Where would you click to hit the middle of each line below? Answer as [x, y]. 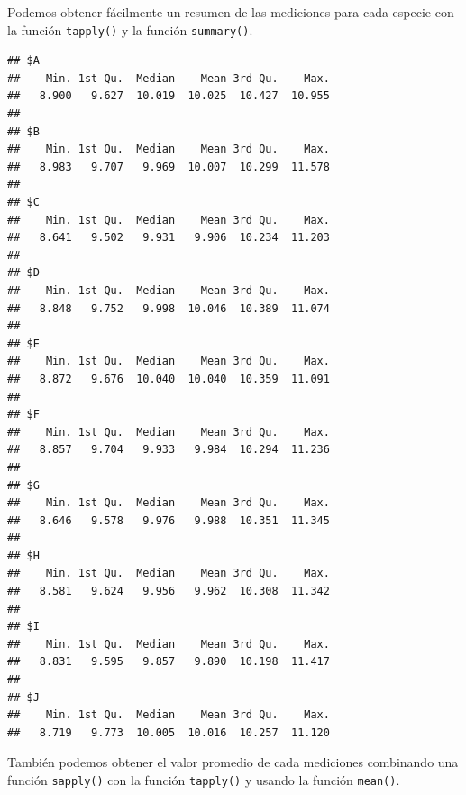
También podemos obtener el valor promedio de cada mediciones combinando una [233, 762]
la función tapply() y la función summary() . [130, 29]
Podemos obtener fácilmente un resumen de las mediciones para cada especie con [231, 12]
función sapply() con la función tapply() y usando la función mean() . [204, 780]
